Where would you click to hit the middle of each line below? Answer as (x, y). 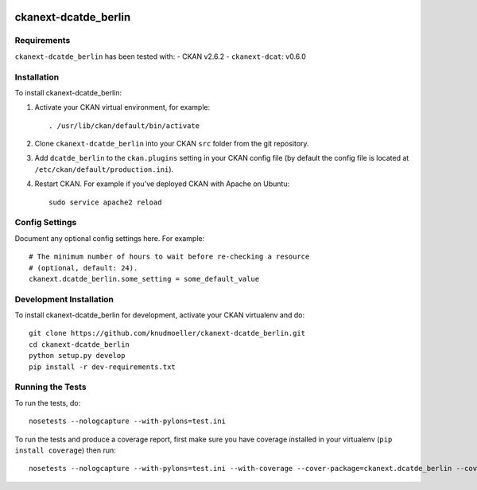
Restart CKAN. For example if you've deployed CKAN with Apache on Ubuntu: (162, 184)
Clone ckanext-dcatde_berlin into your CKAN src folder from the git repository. (172, 144)
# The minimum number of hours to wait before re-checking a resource (169, 257)
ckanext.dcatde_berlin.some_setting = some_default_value (144, 279)
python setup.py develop (77, 356)
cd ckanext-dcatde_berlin (79, 344)
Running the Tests (50, 387)
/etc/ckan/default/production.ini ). (104, 169)
